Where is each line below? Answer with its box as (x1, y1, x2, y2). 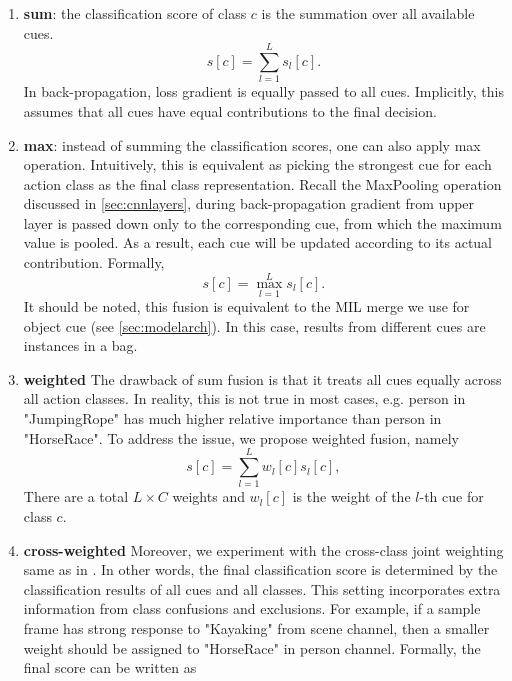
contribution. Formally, (23, 252, 165, 273)
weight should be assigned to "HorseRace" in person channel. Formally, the (23, 637, 481, 658)
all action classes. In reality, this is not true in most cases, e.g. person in (23, 388, 466, 409)
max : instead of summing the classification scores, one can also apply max (23, 134, 481, 155)
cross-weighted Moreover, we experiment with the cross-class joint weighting (23, 539, 504, 560)
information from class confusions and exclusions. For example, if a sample (23, 598, 481, 619)
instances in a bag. (23, 335, 138, 356)
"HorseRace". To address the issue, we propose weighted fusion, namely (23, 427, 459, 448)
